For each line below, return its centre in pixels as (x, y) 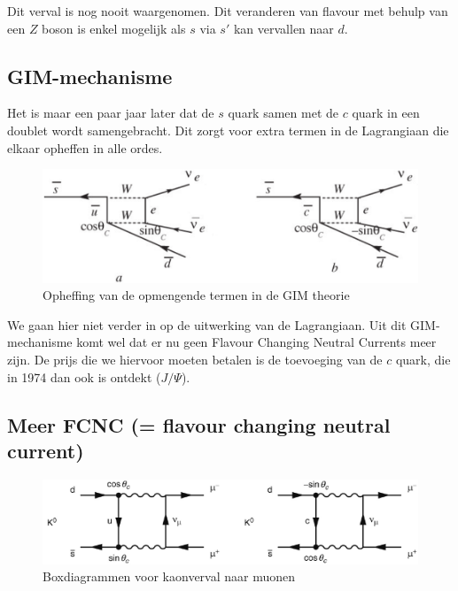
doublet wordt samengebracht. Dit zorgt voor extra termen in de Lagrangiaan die (228, 130)
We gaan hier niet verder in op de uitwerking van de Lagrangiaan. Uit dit (207, 324)
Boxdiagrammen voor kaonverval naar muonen (169, 576)
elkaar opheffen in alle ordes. (85, 147)
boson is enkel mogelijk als (114, 28)
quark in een (386, 113)
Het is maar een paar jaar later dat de (111, 113)
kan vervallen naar (283, 28)
